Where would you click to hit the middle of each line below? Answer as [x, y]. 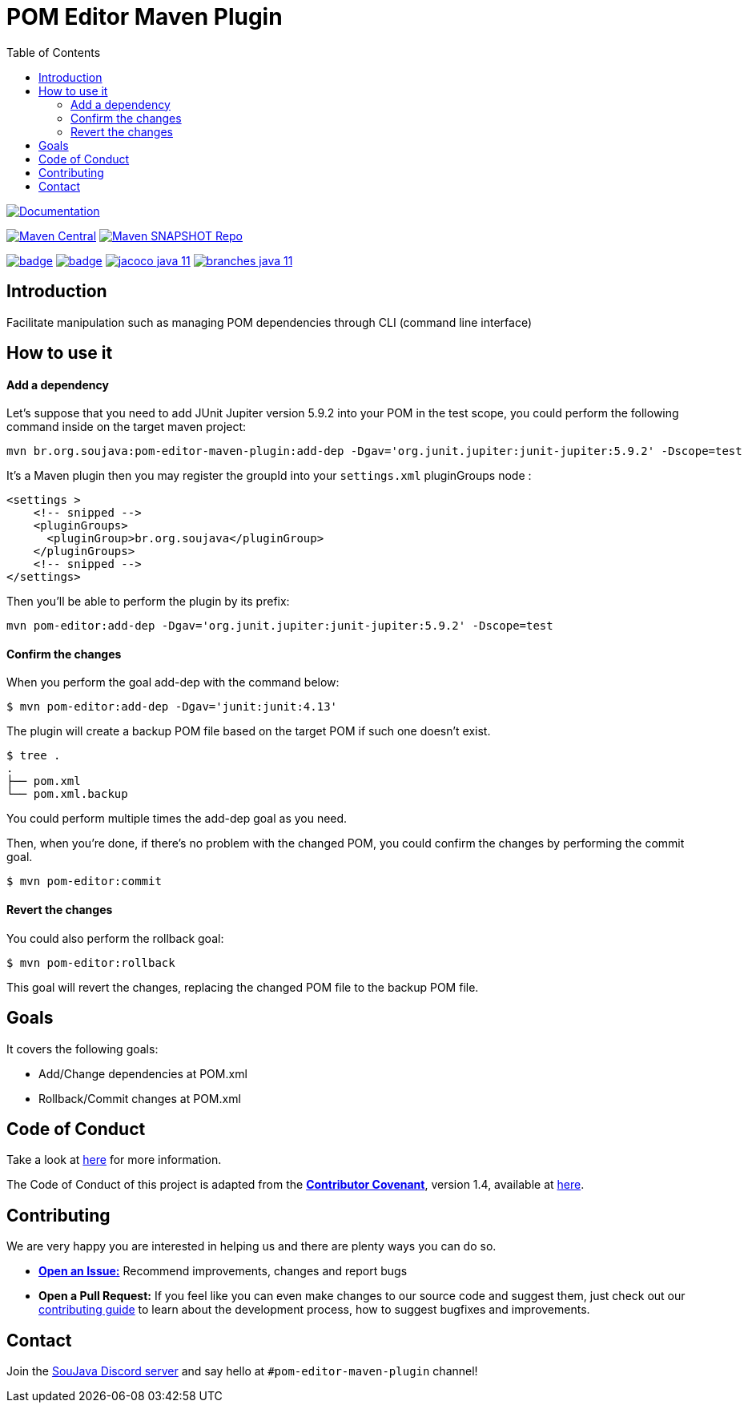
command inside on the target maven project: [127, 427]
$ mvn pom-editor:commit [84, 882]
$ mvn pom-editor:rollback [91, 962]
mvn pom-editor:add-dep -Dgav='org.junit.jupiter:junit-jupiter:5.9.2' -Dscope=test [280, 626]
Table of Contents [54, 52]
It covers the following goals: [82, 1049]
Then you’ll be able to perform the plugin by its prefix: [148, 602]
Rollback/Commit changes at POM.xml [140, 1098]
